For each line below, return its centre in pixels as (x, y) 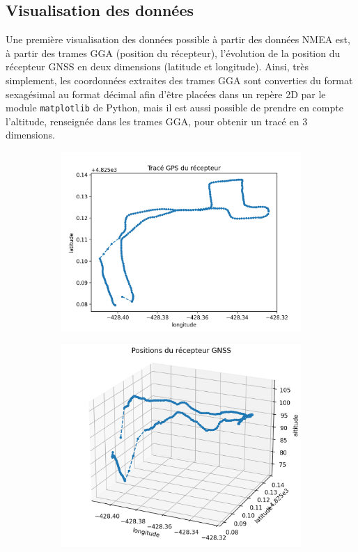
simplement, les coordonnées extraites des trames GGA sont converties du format (179, 80)
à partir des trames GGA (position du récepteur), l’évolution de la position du (173, 53)
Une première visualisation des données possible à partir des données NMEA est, (178, 39)
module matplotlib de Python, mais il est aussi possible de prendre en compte (174, 108)
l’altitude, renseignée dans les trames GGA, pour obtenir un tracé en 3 (157, 121)
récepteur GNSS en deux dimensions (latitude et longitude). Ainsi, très (157, 66)
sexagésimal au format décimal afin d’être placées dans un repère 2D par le (166, 94)
